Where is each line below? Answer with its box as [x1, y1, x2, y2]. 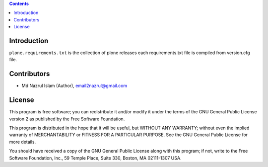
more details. [9, 139, 36, 145]
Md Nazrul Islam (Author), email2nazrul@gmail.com [21, 83, 128, 89]
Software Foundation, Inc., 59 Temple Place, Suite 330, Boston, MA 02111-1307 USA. [9, 155, 182, 161]
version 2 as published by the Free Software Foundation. [9, 116, 125, 122]
